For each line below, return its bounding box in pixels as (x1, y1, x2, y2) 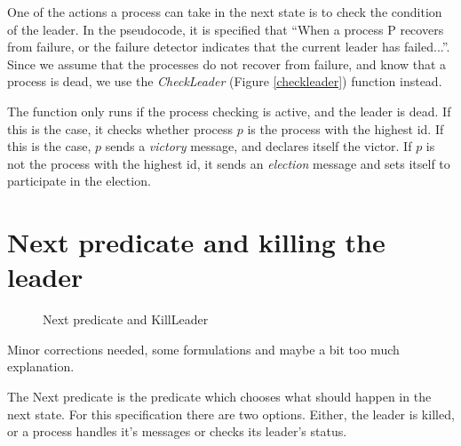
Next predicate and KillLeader (43, 310, 209, 329)
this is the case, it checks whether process (7, 119, 234, 138)
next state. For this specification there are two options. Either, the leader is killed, (7, 404, 455, 423)
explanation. (7, 357, 75, 376)
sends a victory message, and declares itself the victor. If (105, 137, 412, 155)
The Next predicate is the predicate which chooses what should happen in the (7, 387, 432, 406)
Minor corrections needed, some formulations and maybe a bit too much (7, 339, 400, 358)
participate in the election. (7, 171, 151, 190)
